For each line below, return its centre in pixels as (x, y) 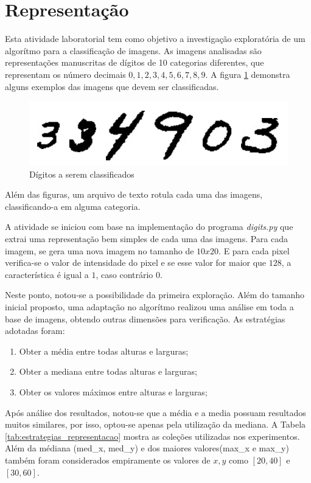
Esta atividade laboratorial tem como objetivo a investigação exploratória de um (155, 39)
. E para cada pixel (254, 250)
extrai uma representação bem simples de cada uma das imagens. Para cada (147, 239)
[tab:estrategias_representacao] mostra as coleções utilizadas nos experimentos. (152, 436)
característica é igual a (47, 274)
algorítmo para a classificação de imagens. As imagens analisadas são (133, 50)
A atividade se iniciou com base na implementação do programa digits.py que (149, 227)
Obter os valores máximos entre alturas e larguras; (113, 392)
